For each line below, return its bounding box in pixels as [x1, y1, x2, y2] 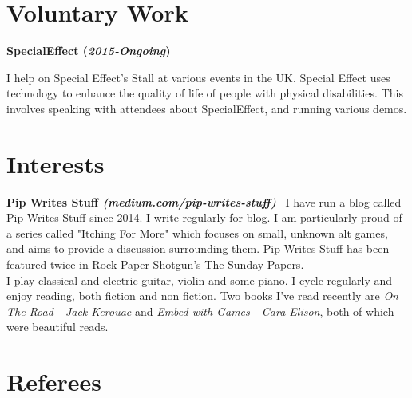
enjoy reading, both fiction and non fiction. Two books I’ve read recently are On [6, 287, 398, 304]
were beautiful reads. [6, 318, 109, 335]
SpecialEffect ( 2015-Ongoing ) [6, 42, 171, 59]
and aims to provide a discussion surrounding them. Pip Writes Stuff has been [6, 240, 390, 257]
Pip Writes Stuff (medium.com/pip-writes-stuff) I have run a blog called [6, 193, 402, 210]
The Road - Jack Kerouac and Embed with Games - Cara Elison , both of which [6, 302, 394, 319]
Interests [6, 147, 105, 179]
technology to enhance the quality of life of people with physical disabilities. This [6, 85, 403, 101]
